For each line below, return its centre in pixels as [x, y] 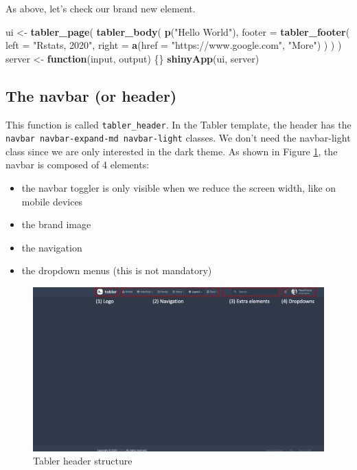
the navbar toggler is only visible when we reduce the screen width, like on [179, 188]
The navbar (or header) [91, 95]
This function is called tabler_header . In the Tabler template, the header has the [178, 124]
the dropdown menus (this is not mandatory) [117, 270]
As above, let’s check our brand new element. [101, 8]
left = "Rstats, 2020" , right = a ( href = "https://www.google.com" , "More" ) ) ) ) [174, 45]
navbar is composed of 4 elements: [78, 165]
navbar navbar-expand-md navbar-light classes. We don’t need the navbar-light [178, 138]
